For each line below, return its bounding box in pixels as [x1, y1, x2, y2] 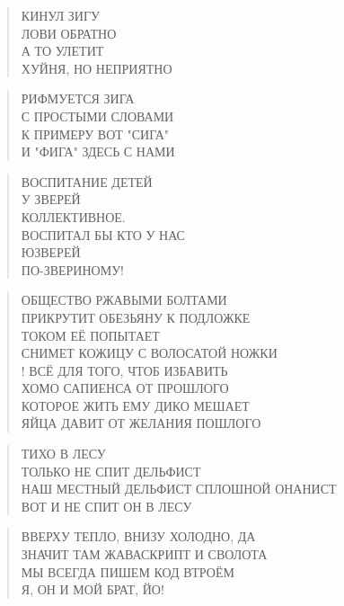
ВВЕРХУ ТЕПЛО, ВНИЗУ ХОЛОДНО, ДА [21, 527, 256, 546]
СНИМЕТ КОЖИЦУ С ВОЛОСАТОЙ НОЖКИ [21, 343, 278, 362]
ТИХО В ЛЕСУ [21, 444, 106, 463]
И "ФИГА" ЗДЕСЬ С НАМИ [21, 142, 175, 161]
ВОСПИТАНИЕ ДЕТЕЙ [21, 172, 153, 191]
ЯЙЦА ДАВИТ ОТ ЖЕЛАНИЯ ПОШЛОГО [21, 414, 261, 432]
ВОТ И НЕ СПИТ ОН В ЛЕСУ [21, 496, 192, 515]
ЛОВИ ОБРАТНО [21, 23, 117, 42]
